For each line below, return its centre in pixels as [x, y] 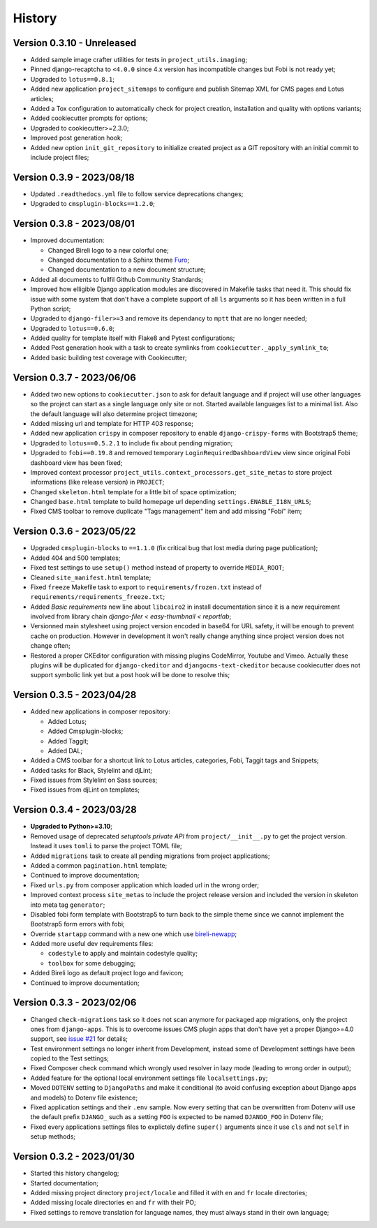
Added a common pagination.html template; [99, 865]
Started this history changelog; [75, 1174]
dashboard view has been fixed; [76, 463]
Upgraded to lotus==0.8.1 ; [73, 79]
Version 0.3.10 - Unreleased [75, 43]
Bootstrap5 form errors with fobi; [77, 924]
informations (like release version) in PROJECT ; [97, 482]
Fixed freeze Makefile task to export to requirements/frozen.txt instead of [146, 587]
